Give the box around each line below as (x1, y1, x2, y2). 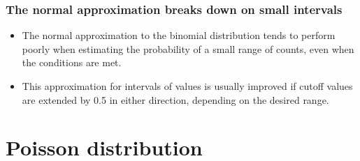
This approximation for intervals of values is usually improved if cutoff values (22, 79, 353, 93)
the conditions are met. (22, 55, 122, 70)
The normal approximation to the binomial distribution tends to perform (22, 28, 336, 43)
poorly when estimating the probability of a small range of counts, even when (22, 41, 354, 56)
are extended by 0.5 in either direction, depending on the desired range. (22, 92, 329, 107)
